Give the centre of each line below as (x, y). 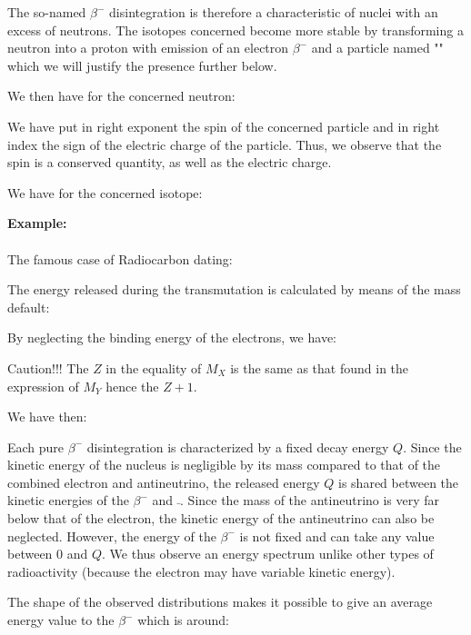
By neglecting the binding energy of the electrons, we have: (172, 337)
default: (29, 307)
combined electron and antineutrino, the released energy (164, 482)
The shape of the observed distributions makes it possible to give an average (220, 602)
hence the (132, 386)
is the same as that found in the (320, 367)
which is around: (184, 620)
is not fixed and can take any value (337, 536)
